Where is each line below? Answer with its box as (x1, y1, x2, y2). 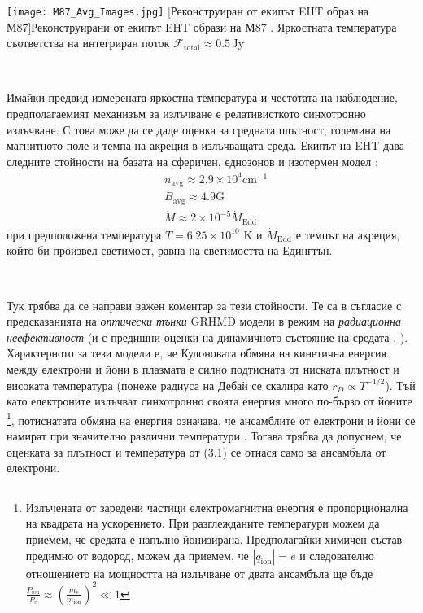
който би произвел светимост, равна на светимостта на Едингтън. (7, 242, 333, 259)
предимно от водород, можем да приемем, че (25, 546, 249, 563)
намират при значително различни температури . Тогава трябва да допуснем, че (7, 427, 402, 444)
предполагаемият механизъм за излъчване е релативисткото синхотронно (7, 105, 366, 122)
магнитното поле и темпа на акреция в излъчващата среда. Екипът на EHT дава (7, 137, 404, 154)
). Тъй (385, 376, 416, 393)
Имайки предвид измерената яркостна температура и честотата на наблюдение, (7, 89, 398, 106)
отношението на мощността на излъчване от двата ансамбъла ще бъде (25, 564, 373, 581)
